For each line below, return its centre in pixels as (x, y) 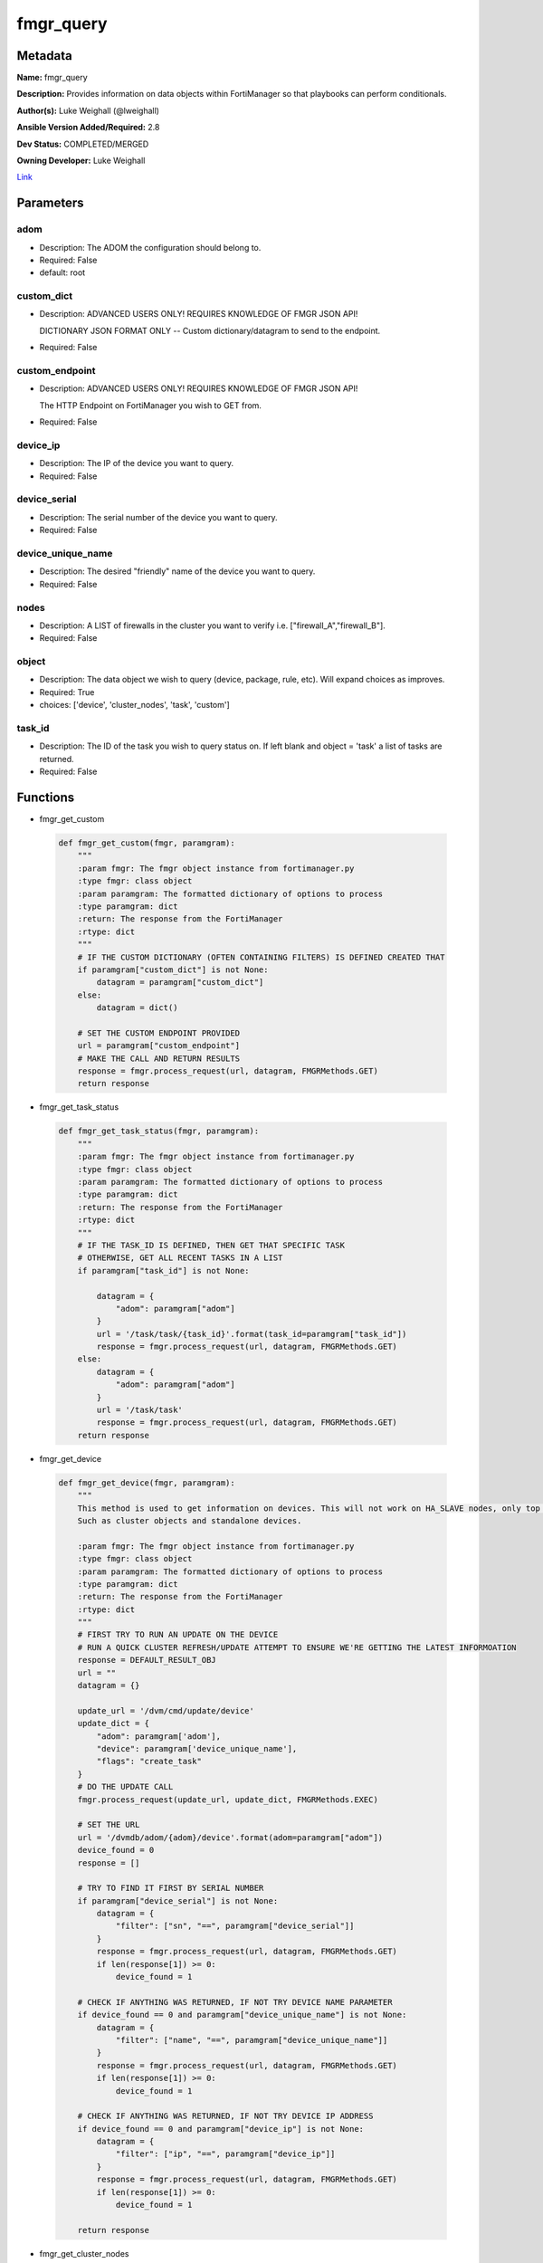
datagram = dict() (137, 1008)
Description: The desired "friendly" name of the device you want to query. (177, 571)
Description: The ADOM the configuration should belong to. (150, 247)
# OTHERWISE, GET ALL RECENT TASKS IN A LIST (180, 1258)
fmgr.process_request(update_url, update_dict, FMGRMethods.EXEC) (228, 1800)
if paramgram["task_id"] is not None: (163, 1270)
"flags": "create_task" (149, 1762)
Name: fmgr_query (52, 78)
